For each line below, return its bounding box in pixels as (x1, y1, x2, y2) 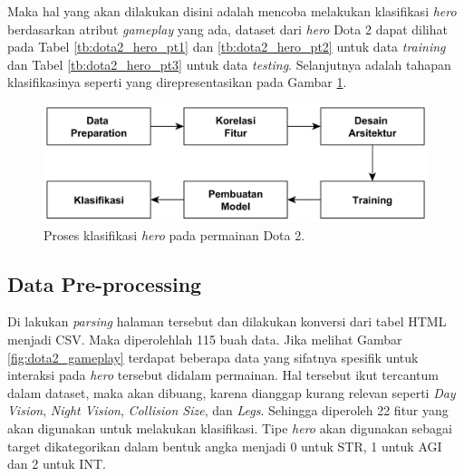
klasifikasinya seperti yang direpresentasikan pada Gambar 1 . (7, 73, 347, 92)
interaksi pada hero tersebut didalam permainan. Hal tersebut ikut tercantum (7, 365, 439, 384)
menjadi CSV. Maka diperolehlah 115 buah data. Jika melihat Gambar (7, 329, 402, 348)
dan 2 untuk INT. (7, 454, 106, 473)
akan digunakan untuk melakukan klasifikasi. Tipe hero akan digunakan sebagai (7, 418, 452, 437)
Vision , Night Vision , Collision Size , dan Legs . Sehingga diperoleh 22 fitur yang (7, 401, 449, 420)
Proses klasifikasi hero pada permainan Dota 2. (43, 225, 305, 244)
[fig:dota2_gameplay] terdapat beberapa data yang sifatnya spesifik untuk (7, 347, 419, 366)
